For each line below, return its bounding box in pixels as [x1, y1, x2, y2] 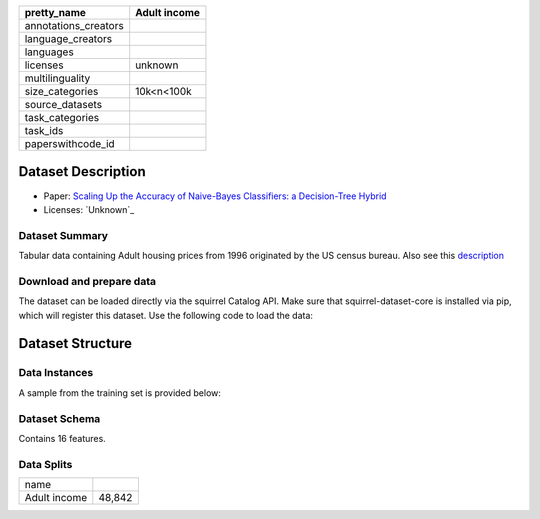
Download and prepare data [18, 274, 157, 288]
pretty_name [24, 6, 87, 19]
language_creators [24, 32, 113, 45]
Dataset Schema [18, 411, 101, 425]
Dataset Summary [18, 228, 109, 242]
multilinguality [24, 71, 91, 85]
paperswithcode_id [24, 137, 115, 150]
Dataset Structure [18, 335, 133, 352]
